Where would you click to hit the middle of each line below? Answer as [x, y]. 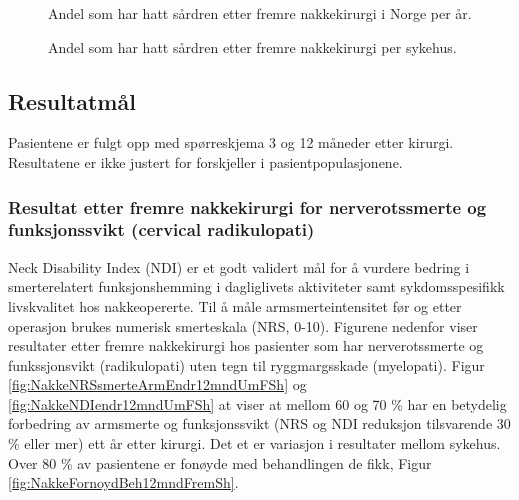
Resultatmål [72, 100]
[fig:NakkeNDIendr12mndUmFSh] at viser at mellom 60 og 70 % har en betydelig [257, 403]
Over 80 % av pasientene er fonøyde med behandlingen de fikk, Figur [220, 462]
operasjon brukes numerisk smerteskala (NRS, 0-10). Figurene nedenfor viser [243, 325]
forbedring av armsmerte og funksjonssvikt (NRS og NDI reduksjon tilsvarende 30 [259, 423]
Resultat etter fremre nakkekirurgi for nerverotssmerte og [247, 206]
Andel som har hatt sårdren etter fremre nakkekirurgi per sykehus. [252, 46]
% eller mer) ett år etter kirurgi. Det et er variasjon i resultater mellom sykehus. [254, 443]
